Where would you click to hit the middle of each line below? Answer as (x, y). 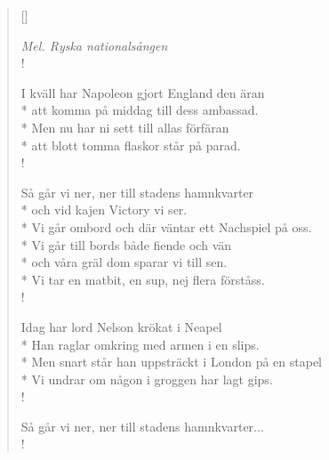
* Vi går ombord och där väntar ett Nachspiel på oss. (166, 226)
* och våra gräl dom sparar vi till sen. (124, 262)
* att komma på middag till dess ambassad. (140, 110)
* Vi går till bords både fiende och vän (126, 244)
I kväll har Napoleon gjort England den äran (143, 92)
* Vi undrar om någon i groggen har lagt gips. (147, 379)
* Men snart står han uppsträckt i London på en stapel (171, 362)
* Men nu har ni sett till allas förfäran (125, 127)
